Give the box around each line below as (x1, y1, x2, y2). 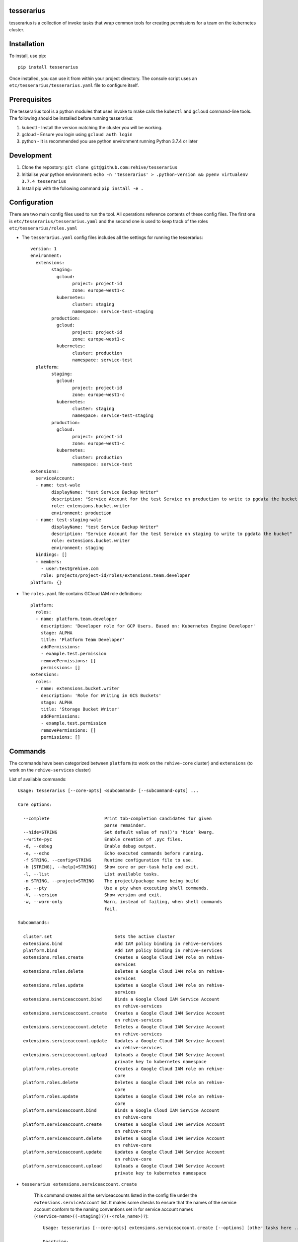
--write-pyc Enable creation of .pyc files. (23, 836, 183, 842)
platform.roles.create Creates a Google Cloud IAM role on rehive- (23, 1066, 225, 1072)
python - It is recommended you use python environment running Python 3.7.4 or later (21, 138, 198, 144)
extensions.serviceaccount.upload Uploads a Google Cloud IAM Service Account (23, 1052, 225, 1058)
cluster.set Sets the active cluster (23, 934, 175, 939)
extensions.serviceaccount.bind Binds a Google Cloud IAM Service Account (23, 996, 220, 1002)
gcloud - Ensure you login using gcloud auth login (21, 132, 133, 138)
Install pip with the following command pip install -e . (21, 185, 144, 191)
